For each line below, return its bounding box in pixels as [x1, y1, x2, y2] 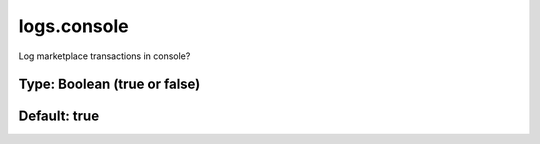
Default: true [18, 108, 100, 125]
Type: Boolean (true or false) [18, 76, 201, 93]
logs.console [18, 15, 129, 37]
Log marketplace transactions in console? [18, 50, 191, 62]
